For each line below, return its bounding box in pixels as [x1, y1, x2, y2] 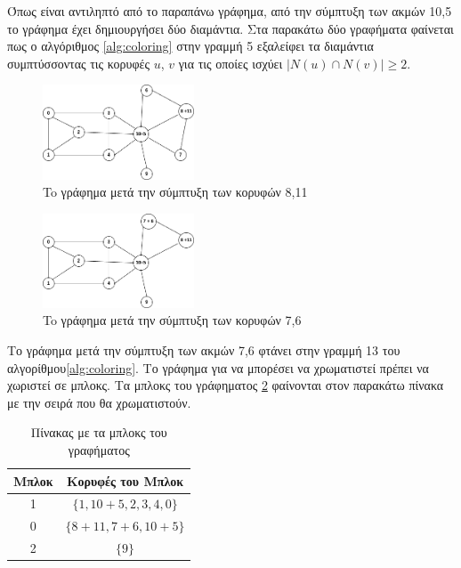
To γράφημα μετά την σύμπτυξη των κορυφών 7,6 [43, 311, 302, 329]
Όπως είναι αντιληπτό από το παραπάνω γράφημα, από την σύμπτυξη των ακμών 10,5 [7, 2, 452, 20]
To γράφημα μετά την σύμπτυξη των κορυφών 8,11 [43, 183, 308, 201]
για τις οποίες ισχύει [178, 53, 283, 72]
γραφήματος [68, 441, 130, 458]
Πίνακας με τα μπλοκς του [30, 423, 167, 442]
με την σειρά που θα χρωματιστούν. [7, 393, 191, 411]
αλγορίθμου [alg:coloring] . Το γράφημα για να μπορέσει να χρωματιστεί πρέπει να [7, 358, 429, 377]
